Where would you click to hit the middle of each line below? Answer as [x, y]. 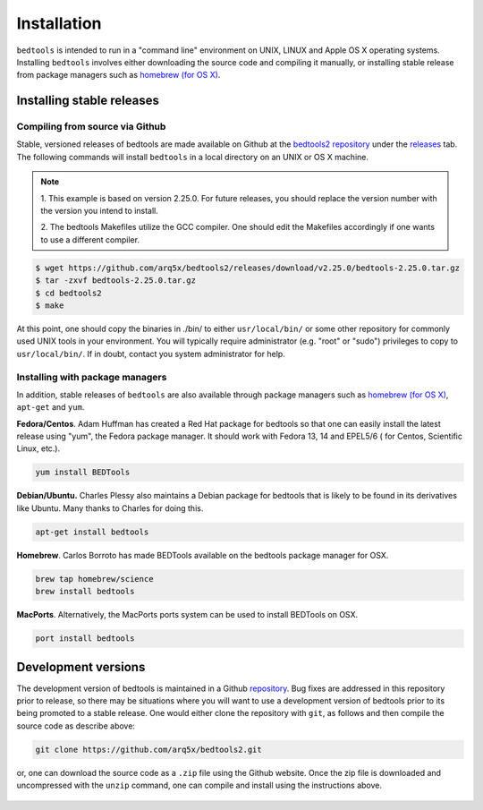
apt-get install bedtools [92, 532]
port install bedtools [85, 639]
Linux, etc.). [38, 448]
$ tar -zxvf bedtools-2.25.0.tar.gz [116, 281]
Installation [59, 23]
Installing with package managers [92, 377]
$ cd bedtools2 [68, 293]
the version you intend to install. [99, 211]
